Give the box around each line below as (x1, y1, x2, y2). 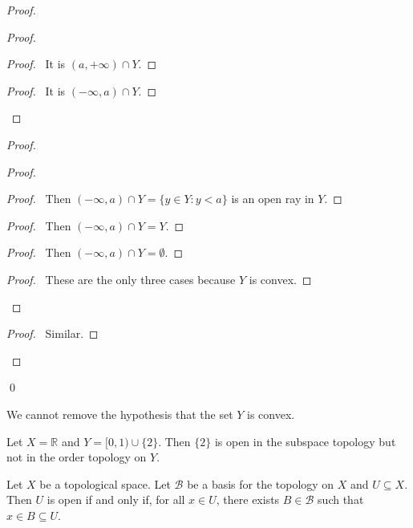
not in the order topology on (6, 449, 147, 465)
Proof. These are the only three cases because (6, 270, 236, 287)
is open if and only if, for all (47, 491, 185, 508)
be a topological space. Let (39, 475, 171, 492)
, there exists (216, 491, 280, 508)
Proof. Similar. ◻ (6, 325, 99, 342)
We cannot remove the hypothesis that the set (6, 405, 233, 422)
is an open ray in (231, 190, 314, 207)
